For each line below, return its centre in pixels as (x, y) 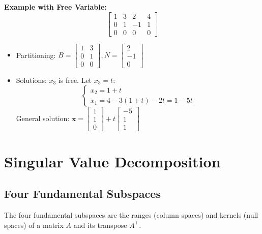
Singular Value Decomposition (112, 161)
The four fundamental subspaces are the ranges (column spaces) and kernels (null (131, 215)
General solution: (43, 118)
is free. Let (75, 80)
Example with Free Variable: (55, 7)
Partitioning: (36, 55)
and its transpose (100, 225)
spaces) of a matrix (34, 225)
